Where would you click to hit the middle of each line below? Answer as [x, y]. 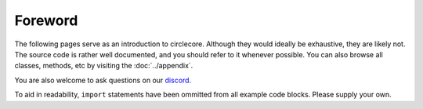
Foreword [46, 20]
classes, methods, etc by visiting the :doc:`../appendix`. [104, 66]
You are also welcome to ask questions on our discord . [103, 80]
